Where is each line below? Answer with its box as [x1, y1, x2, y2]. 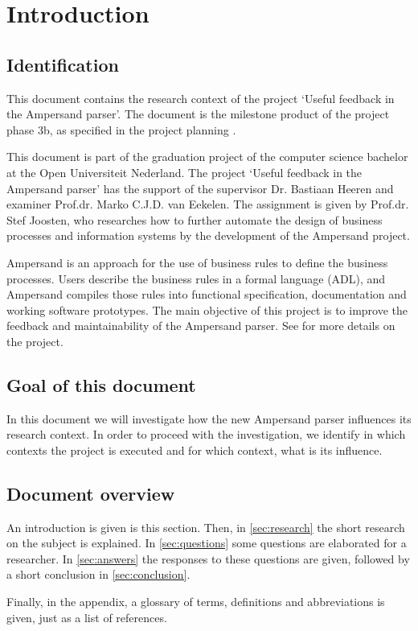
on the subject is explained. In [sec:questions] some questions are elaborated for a [6, 534, 407, 551]
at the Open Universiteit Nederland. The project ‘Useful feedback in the [6, 163, 363, 180]
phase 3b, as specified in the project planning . [6, 121, 236, 138]
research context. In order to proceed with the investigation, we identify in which [6, 426, 406, 443]
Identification [6, 52, 119, 76]
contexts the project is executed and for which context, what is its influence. [6, 441, 383, 458]
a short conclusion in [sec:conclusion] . [6, 566, 191, 583]
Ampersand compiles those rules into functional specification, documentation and [6, 286, 407, 303]
